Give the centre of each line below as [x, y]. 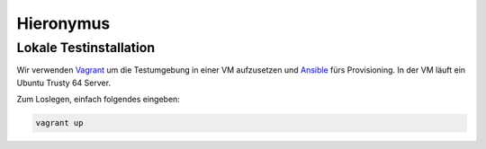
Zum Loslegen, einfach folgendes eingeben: [98, 100]
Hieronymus [63, 23]
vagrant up [59, 123]
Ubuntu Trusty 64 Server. [64, 83]
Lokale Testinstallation [86, 48]
